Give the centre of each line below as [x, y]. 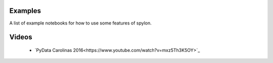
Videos [21, 37]
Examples [25, 11]
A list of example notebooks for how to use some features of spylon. [80, 23]
